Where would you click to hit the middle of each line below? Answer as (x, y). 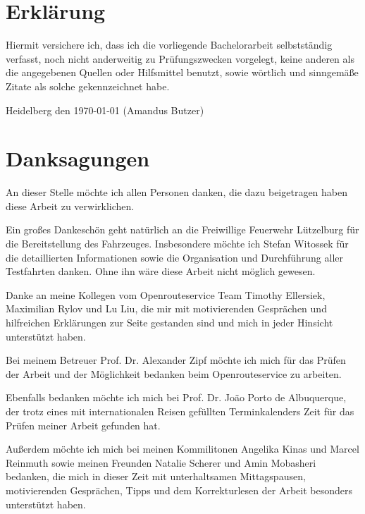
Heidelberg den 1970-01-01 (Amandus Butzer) (105, 110)
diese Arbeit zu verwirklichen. (70, 206)
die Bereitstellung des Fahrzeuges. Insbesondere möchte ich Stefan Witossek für (177, 243)
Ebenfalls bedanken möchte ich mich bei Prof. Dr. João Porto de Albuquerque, (176, 397)
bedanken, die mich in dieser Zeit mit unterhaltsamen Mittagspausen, (156, 476)
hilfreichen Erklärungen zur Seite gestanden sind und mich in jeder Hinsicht (169, 322)
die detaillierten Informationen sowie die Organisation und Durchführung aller (174, 257)
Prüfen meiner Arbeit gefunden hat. (83, 425)
